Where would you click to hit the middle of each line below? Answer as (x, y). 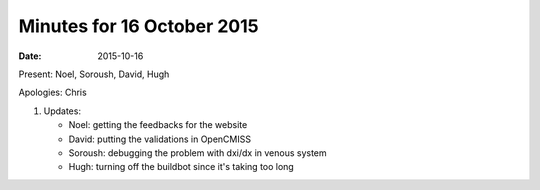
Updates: (62, 111)
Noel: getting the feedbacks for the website (158, 125)
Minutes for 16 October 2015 (138, 26)
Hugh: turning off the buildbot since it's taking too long (181, 167)
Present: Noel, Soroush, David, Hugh (94, 74)
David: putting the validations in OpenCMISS (160, 139)
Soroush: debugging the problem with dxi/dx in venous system (197, 152)
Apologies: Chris (52, 92)
